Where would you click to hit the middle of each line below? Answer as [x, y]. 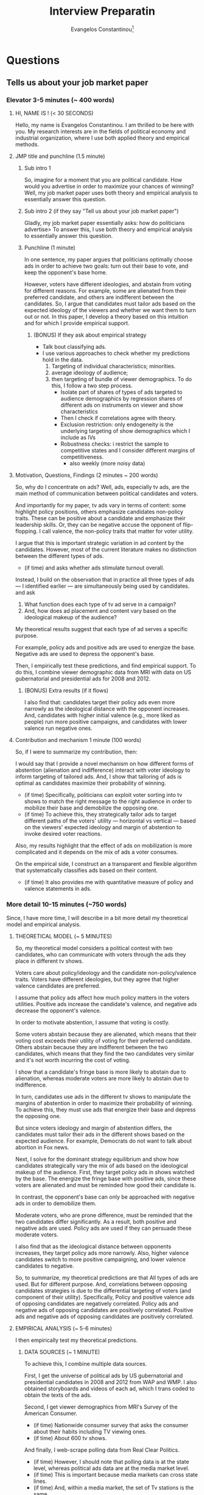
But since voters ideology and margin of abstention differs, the [93, 1128]
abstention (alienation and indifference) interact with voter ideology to [103, 770]
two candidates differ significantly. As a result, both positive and [96, 1221]
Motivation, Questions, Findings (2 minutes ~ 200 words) [86, 475]
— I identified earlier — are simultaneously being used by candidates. [102, 586]
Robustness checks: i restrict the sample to [115, 444]
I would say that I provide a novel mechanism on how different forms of [104, 764]
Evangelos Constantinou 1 [102, 29]
